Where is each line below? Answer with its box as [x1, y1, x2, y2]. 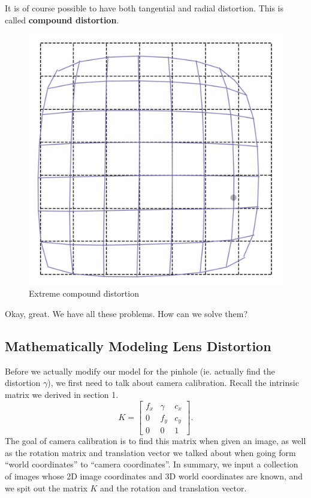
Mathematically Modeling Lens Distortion [5, 336, 271, 355]
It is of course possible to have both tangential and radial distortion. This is [5, 2, 284, 14]
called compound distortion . [5, 13, 119, 26]
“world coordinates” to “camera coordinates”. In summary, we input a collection [5, 458, 298, 470]
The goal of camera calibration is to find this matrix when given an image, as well [5, 434, 306, 447]
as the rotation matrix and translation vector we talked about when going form [5, 446, 296, 458]
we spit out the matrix [5, 481, 87, 494]
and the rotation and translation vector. [99, 481, 247, 494]
